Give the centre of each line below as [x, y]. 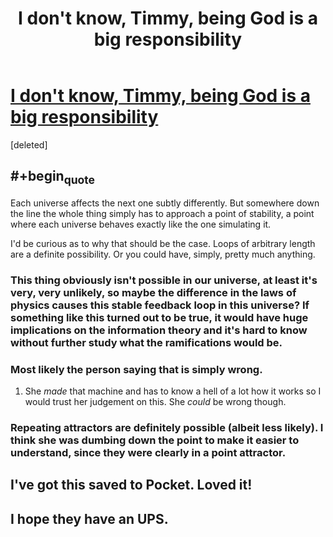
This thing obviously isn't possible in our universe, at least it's [164, 280]
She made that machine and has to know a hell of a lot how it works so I [173, 391]
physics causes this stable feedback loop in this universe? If [160, 305]
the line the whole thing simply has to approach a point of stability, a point [162, 213]
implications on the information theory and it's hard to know [159, 330]
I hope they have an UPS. [89, 518]
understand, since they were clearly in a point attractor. [148, 453]
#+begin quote [52, 177]
